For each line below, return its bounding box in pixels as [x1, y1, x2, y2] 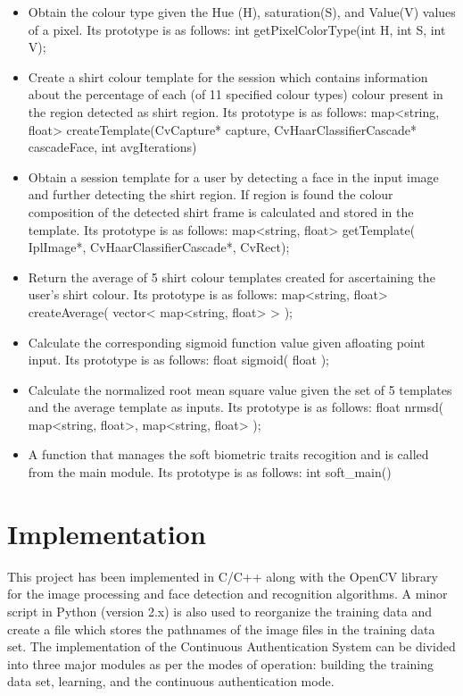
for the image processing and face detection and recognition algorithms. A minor [7, 584, 448, 603]
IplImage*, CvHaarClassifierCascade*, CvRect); [28, 238, 290, 256]
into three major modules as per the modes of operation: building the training [7, 654, 434, 673]
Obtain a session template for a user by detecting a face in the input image [28, 167, 439, 186]
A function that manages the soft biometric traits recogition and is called [28, 445, 429, 464]
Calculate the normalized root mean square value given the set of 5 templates [28, 380, 452, 398]
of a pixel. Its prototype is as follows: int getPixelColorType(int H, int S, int [28, 20, 446, 38]
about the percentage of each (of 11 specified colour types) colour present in [28, 85, 443, 104]
